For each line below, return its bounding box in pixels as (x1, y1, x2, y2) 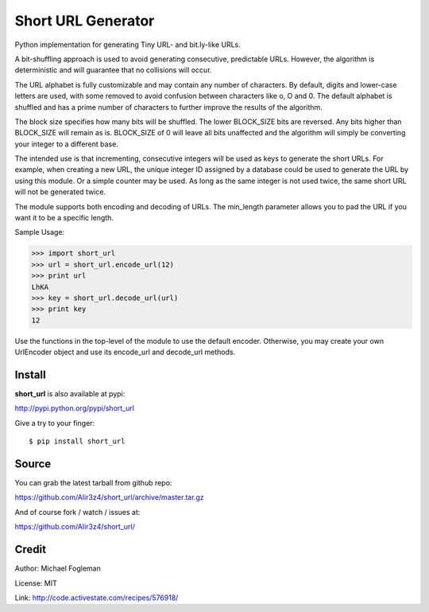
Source (14, 458, 52, 470)
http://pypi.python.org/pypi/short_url (14, 403, 135, 413)
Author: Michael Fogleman (14, 563, 101, 573)
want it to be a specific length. (14, 213, 114, 223)
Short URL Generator (14, 12, 155, 29)
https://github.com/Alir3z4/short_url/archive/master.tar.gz (14, 493, 204, 502)
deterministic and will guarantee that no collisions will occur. (14, 65, 212, 75)
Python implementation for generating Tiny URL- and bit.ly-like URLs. (14, 40, 242, 49)
